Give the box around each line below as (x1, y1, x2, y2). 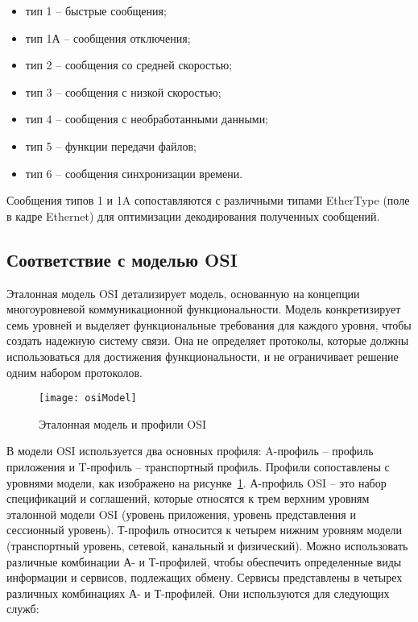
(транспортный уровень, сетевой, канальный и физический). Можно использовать (6, 537, 408, 554)
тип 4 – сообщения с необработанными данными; (25, 110, 269, 127)
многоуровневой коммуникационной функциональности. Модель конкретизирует (6, 301, 401, 317)
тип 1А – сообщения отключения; (25, 29, 191, 46)
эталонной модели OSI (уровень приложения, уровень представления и (6, 505, 356, 522)
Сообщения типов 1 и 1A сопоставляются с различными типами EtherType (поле (6, 192, 410, 209)
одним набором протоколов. (6, 363, 143, 380)
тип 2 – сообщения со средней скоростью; (25, 56, 233, 73)
